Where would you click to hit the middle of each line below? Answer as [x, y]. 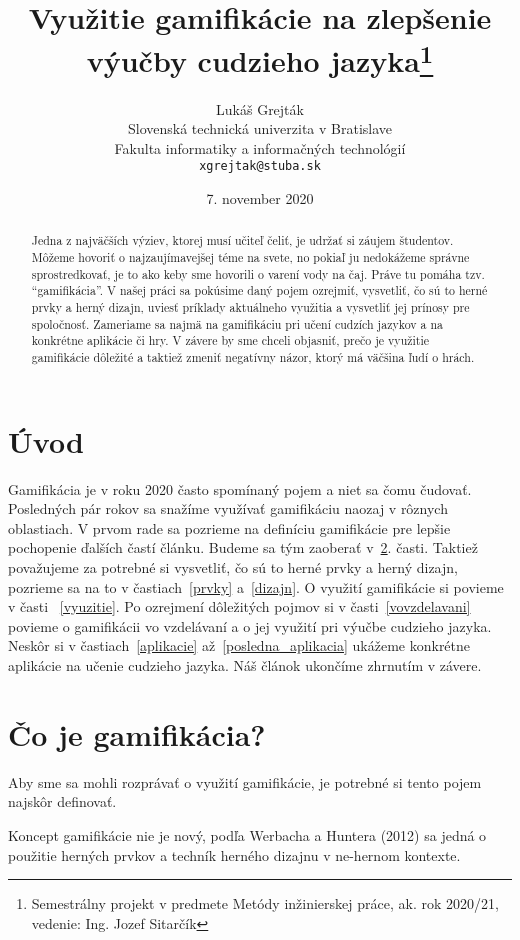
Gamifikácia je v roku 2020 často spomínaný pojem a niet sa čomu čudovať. [240, 488]
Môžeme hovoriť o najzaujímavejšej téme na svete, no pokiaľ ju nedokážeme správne [250, 257]
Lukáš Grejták [260, 108]
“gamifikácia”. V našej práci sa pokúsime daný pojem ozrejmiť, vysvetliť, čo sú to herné [259, 290]
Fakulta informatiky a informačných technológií [260, 147]
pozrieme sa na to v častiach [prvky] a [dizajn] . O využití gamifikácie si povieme [256, 586]
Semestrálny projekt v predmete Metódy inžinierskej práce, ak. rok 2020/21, [265, 903]
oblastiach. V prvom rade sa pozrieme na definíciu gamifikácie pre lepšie [229, 527]
